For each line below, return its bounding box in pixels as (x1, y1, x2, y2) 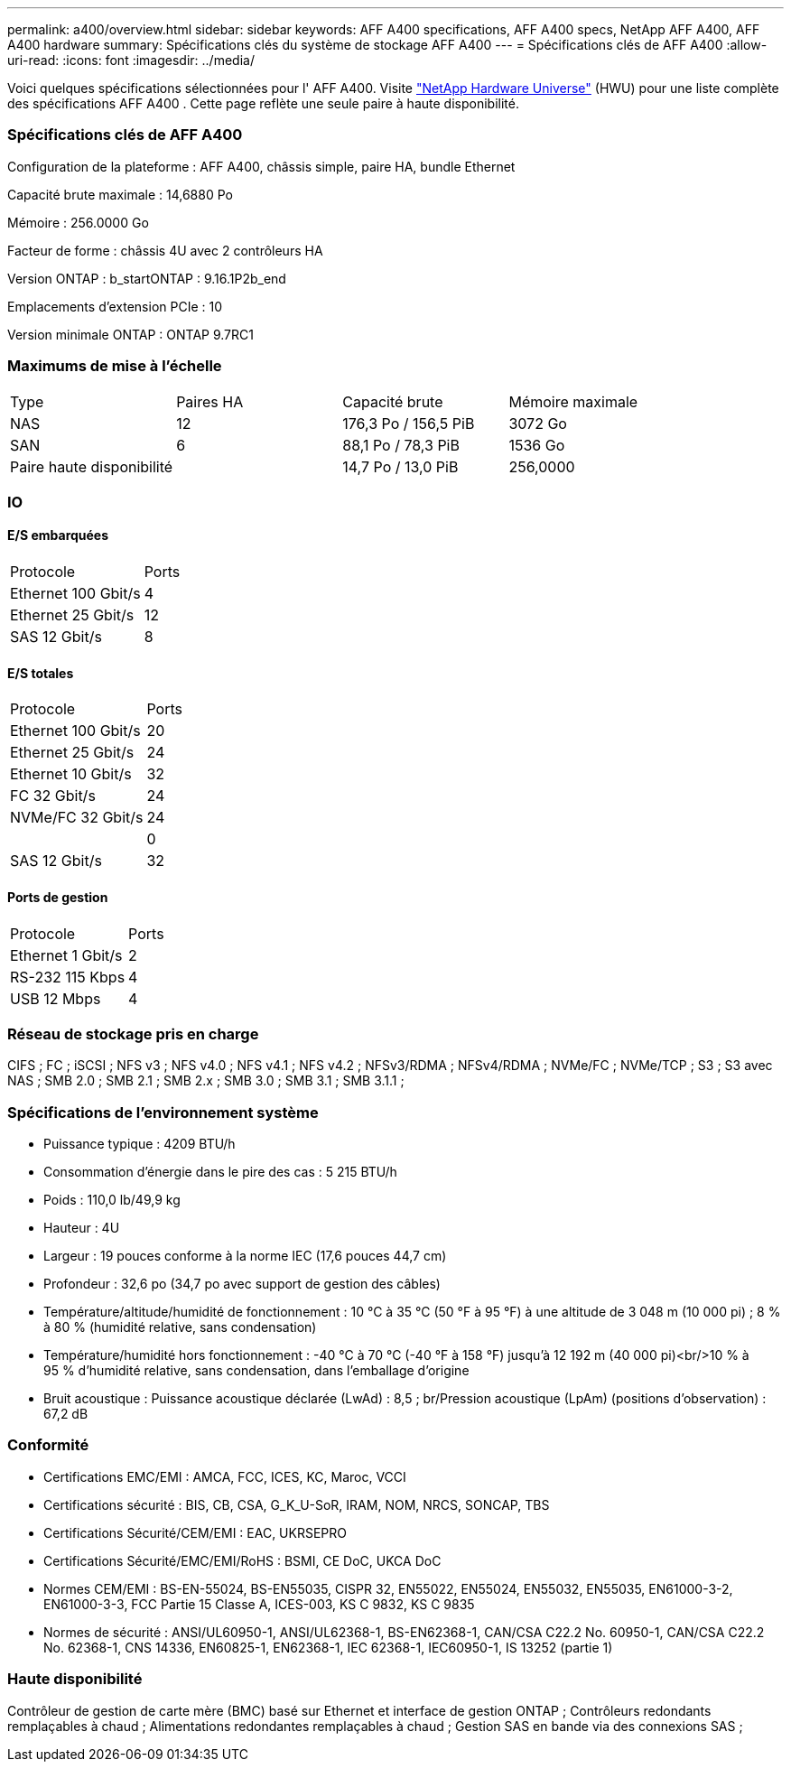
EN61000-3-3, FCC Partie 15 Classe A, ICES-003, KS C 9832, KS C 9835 (43, 1596, 475, 1612)
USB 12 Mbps (10, 989, 101, 1008)
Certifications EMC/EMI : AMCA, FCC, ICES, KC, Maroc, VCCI (43, 1468, 406, 1485)
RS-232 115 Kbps (10, 967, 126, 986)
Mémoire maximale (508, 392, 638, 411)
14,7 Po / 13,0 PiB (342, 457, 459, 476)
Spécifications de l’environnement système (7, 1103, 319, 1122)
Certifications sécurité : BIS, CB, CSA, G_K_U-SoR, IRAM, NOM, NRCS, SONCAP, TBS (43, 1496, 550, 1513)
